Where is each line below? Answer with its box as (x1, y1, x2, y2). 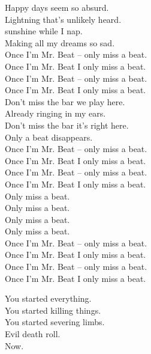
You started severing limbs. (5, 316, 105, 328)
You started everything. (5, 292, 92, 305)
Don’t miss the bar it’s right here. (5, 118, 129, 131)
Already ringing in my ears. (5, 107, 106, 120)
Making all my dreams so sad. (5, 36, 115, 49)
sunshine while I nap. (5, 25, 83, 37)
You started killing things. (5, 304, 101, 316)
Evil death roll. (5, 328, 61, 340)
